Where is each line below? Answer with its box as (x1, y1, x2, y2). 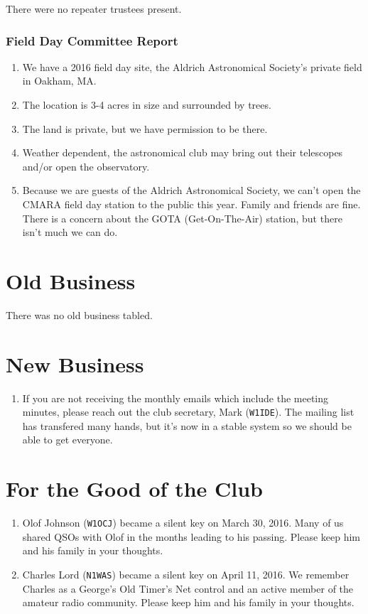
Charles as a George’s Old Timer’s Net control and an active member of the (22, 581, 354, 596)
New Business (6, 349, 144, 378)
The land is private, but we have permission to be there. (22, 121, 268, 136)
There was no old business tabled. (6, 307, 153, 322)
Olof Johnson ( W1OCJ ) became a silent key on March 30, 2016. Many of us (22, 515, 344, 530)
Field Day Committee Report (6, 31, 178, 49)
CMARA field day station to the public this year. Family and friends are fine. (22, 196, 361, 211)
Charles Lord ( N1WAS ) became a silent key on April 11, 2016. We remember (22, 567, 350, 581)
